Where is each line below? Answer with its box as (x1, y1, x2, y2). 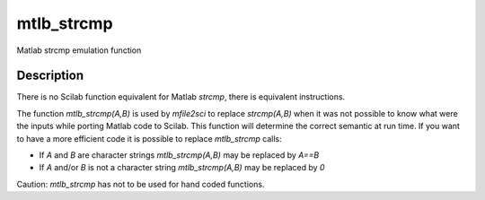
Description (16, 68, 84, 83)
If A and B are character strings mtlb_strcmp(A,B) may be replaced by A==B (39, 150, 320, 161)
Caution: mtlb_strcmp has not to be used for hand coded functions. (16, 178, 265, 189)
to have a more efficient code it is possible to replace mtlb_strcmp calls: (16, 133, 282, 143)
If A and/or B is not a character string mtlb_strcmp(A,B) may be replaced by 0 (39, 162, 325, 173)
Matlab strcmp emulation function (16, 45, 142, 56)
